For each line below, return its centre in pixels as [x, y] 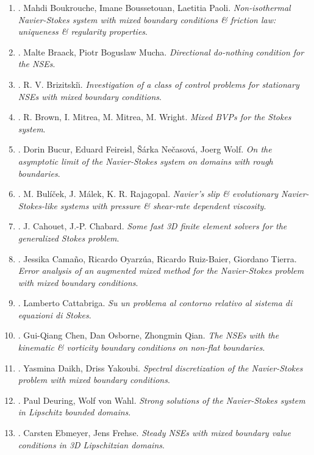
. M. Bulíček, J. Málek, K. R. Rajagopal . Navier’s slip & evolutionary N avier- [163, 194]
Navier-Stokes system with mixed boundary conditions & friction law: [147, 19]
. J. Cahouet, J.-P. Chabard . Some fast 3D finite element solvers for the [152, 226]
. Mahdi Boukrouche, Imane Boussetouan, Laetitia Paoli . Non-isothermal [154, 7]
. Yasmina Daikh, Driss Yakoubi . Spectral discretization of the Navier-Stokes [160, 367]
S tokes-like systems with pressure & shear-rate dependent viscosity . [142, 205]
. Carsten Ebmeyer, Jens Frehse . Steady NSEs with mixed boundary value [155, 433]
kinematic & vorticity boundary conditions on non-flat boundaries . [141, 347]
